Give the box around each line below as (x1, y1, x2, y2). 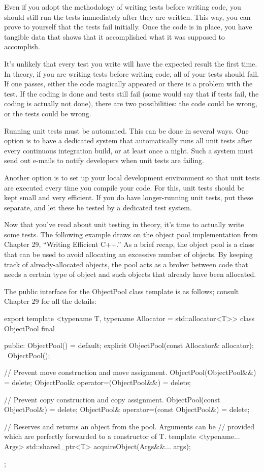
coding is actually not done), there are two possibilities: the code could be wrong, (4, 98, 257, 109)
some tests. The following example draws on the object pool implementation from (4, 229, 258, 239)
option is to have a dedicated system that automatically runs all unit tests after (4, 135, 252, 146)
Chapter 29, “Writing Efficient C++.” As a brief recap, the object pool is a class (4, 239, 254, 249)
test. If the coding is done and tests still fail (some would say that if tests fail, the (4, 88, 259, 99)
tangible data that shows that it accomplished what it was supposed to (4, 31, 225, 42)
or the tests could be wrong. (4, 108, 91, 118)
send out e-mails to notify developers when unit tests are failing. (4, 155, 205, 166)
